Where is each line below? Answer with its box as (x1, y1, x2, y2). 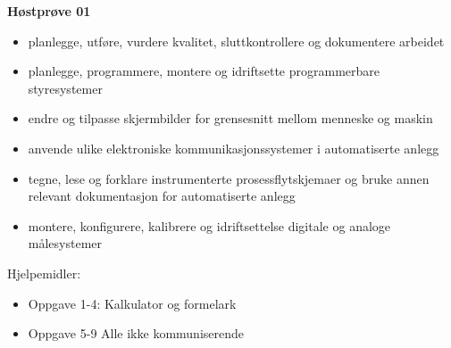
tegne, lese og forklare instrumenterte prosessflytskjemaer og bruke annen (28, 169, 430, 187)
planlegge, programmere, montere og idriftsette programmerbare (28, 62, 380, 80)
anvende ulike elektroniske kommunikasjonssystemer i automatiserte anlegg (28, 138, 439, 157)
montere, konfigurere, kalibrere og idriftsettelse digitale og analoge (28, 216, 391, 235)
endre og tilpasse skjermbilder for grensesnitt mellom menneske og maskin (28, 109, 433, 128)
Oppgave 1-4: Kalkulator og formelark (28, 294, 237, 312)
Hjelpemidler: (7, 263, 81, 282)
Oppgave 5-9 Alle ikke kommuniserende (28, 324, 245, 343)
